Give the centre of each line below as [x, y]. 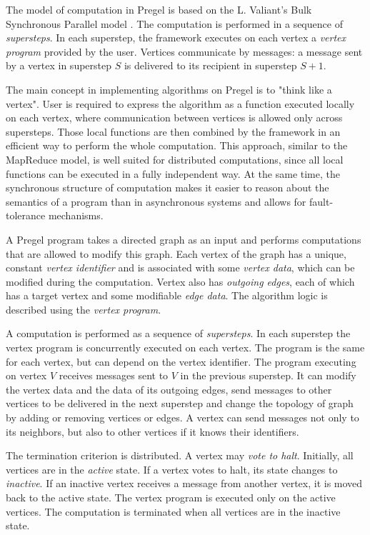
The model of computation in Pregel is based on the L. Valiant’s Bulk [159, 9]
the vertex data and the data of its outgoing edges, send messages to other [169, 389]
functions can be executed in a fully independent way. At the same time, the [173, 173]
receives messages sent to [114, 375]
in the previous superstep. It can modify [268, 375]
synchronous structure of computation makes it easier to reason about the [167, 187]
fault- [321, 201]
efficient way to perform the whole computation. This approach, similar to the [177, 145]
